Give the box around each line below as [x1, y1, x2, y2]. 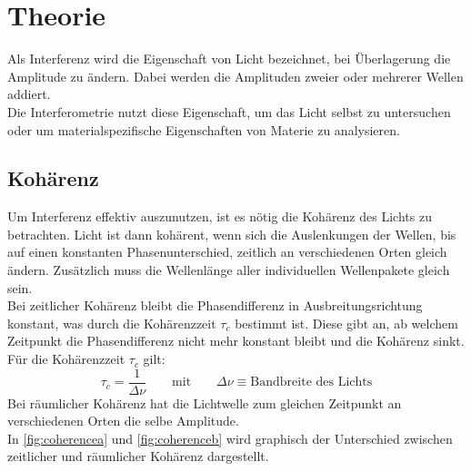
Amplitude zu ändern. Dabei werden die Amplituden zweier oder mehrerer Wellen [7, 66, 464, 85]
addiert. [7, 84, 51, 103]
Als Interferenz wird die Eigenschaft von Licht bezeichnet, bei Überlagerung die [7, 49, 451, 68]
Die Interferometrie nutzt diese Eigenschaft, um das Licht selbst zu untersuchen [7, 102, 451, 121]
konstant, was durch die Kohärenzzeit [7, 313, 216, 332]
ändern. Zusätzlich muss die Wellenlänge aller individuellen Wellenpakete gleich [7, 260, 450, 280]
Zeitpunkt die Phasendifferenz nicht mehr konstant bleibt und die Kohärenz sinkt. [7, 331, 465, 350]
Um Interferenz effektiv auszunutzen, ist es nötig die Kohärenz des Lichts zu [7, 207, 432, 226]
